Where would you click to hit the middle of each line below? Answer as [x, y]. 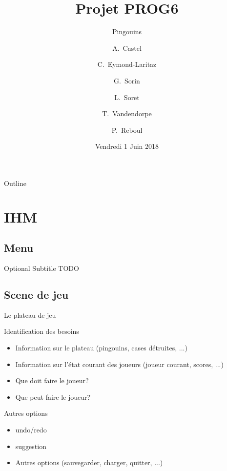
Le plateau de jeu [30, 315]
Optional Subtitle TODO [41, 268]
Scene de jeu [36, 295]
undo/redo [31, 430]
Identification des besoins [41, 331]
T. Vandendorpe [127, 113]
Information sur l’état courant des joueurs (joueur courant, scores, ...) [119, 364]
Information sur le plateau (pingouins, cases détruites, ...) [101, 348]
